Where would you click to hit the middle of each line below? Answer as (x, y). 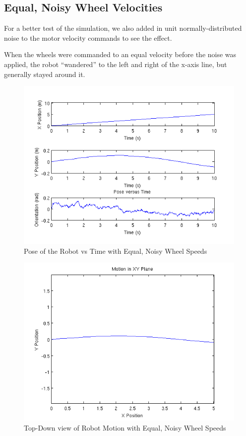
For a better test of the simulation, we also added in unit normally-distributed (123, 28)
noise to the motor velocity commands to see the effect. (88, 37)
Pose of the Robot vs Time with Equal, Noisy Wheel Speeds (116, 251)
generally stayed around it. (45, 74)
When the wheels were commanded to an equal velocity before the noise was (120, 54)
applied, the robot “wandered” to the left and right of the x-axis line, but (116, 64)
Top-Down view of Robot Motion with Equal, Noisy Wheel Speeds (125, 427)
